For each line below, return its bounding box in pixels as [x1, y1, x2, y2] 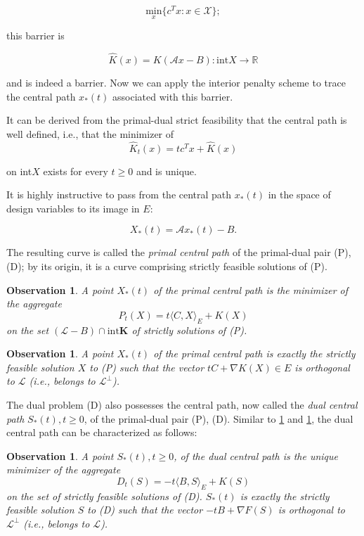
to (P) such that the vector [89, 359, 204, 374]
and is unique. [136, 163, 197, 178]
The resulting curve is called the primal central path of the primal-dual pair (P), [6, 245, 351, 260]
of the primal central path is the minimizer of [153, 282, 349, 297]
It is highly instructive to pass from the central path [6, 187, 232, 202]
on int [6, 163, 32, 178]
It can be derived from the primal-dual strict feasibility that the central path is [6, 113, 347, 127]
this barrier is [6, 28, 65, 43]
